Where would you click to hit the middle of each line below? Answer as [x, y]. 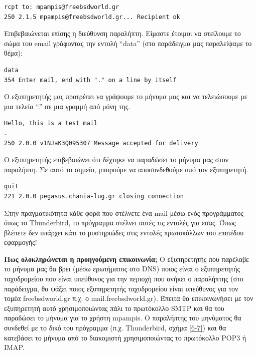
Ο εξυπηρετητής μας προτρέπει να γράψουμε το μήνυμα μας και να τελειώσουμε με [126, 96]
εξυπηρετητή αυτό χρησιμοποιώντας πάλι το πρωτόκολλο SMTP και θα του [114, 308]
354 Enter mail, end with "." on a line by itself [90, 80]
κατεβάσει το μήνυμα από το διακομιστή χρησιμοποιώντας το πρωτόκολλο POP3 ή [125, 337]
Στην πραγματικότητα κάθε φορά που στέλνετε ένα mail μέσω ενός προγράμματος [124, 213]
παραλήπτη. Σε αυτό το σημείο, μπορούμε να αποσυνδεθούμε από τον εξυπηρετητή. [126, 169]
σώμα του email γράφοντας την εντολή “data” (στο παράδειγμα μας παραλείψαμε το [128, 43]
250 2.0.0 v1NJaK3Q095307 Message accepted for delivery [101, 143]
